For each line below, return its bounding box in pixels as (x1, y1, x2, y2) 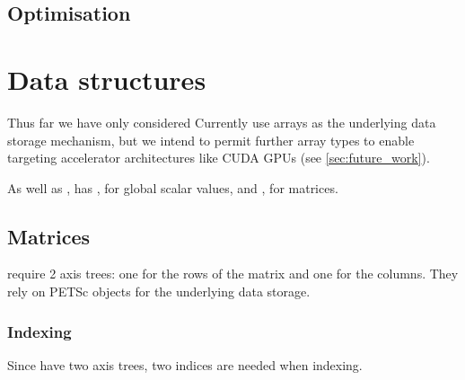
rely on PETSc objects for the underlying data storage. (7, 282, 311, 301)
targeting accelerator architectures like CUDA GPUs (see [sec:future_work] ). (7, 148, 430, 167)
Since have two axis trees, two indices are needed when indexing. (7, 355, 363, 374)
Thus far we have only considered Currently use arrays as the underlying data (7, 112, 436, 131)
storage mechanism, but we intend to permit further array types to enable (7, 130, 415, 149)
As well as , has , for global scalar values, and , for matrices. (7, 178, 338, 197)
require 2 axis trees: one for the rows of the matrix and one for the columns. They (7, 264, 459, 283)
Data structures (7, 60, 206, 97)
